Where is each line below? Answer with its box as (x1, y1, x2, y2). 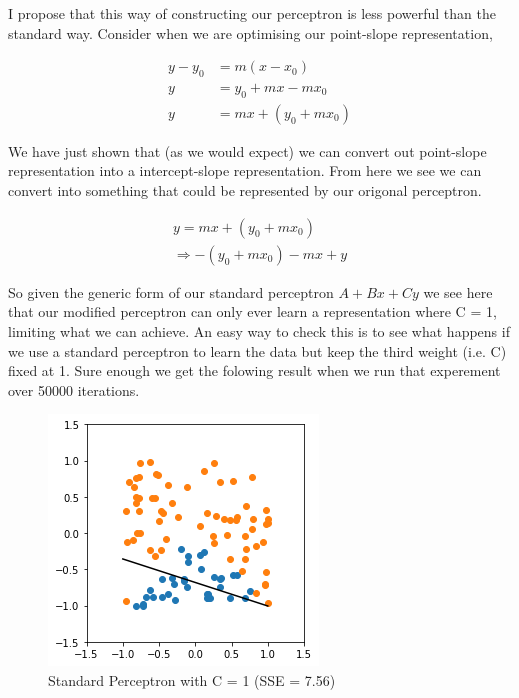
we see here (423, 281, 493, 302)
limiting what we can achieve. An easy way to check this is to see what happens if (8, 320, 510, 341)
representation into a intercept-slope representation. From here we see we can (8, 160, 482, 181)
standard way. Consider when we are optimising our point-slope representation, (8, 22, 493, 43)
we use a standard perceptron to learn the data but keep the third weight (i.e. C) (8, 340, 507, 361)
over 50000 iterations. (8, 379, 140, 400)
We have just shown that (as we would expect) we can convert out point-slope (8, 140, 487, 161)
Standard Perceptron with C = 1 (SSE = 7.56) (48, 669, 336, 690)
